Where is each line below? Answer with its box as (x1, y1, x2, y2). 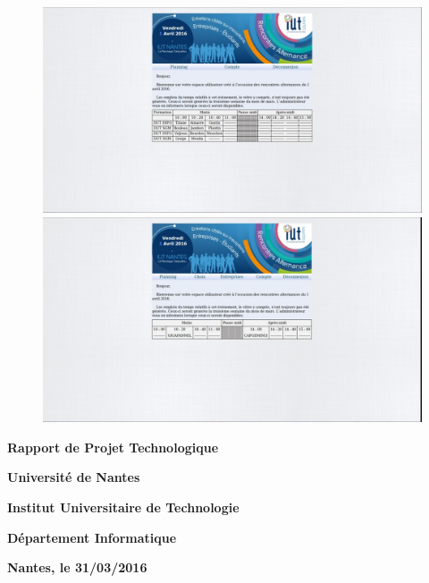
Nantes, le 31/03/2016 (7, 558, 147, 577)
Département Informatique (7, 528, 177, 546)
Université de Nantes (7, 468, 140, 486)
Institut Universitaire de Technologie (7, 497, 240, 516)
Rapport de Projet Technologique (7, 437, 219, 456)
